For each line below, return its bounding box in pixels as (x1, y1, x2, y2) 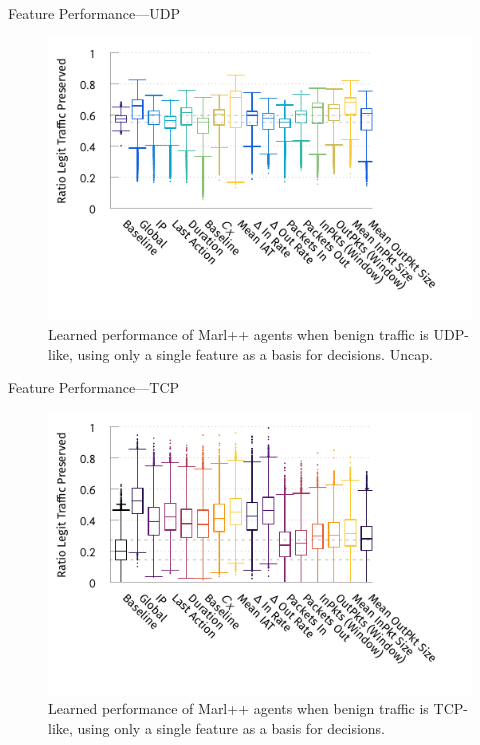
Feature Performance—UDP (8, 3, 181, 23)
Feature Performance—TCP (8, 377, 180, 398)
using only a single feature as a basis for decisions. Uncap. (77, 343, 433, 364)
